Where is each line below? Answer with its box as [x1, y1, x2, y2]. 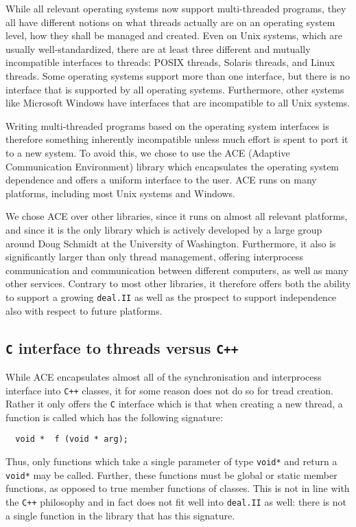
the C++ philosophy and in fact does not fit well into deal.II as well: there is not [5, 494, 347, 508]
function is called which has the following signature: [5, 410, 223, 424]
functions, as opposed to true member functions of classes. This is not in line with [5, 481, 350, 495]
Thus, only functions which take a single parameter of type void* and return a [5, 454, 337, 469]
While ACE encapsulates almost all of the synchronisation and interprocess [5, 369, 322, 383]
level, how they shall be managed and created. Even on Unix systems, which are [5, 28, 342, 43]
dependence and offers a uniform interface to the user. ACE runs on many [5, 172, 317, 187]
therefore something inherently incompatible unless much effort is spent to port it [5, 132, 348, 146]
